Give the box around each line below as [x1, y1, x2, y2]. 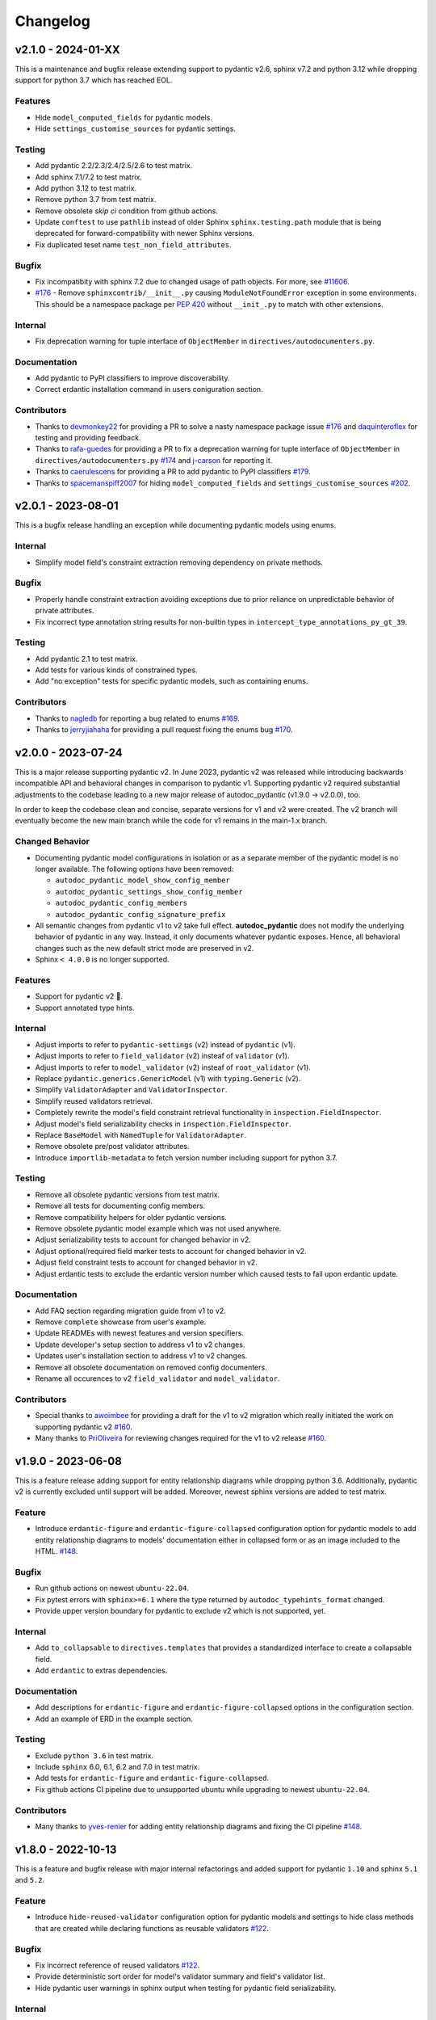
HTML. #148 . [35, 1547, 78, 1556]
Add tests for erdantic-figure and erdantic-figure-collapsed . [35, 1774, 270, 1783]
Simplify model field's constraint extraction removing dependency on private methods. [35, 558, 323, 567]
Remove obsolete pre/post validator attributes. [35, 1142, 190, 1151]
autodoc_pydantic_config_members [55, 898, 188, 908]
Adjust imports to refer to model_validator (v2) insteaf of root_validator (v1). [35, 1063, 311, 1072]
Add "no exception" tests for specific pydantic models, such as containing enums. [35, 676, 308, 686]
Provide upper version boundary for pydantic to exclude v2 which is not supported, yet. [35, 1606, 326, 1616]
